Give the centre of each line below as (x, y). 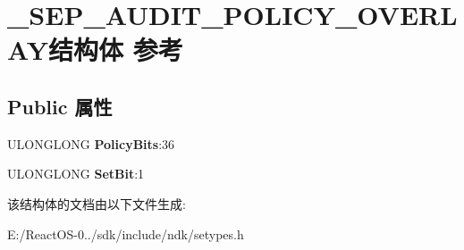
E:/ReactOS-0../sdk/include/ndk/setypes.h (126, 233)
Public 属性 (60, 106)
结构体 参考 (115, 50)
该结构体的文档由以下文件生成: (97, 203)
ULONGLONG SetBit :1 (76, 174)
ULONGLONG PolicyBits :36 (91, 143)
